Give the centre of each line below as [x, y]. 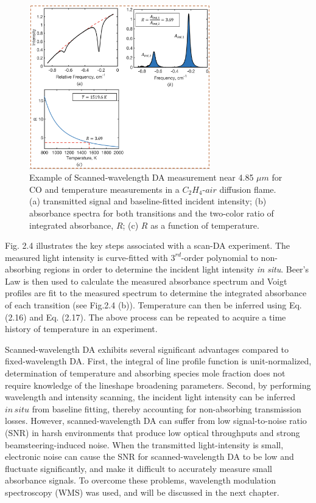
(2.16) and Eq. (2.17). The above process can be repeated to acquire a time [146, 317]
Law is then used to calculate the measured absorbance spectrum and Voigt [146, 281]
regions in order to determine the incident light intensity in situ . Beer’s [176, 269]
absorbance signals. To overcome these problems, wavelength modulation [140, 480]
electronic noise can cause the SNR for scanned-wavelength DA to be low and [149, 456]
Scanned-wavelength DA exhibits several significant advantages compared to [147, 349]
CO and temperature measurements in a [104, 189]
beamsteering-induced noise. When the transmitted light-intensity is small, [144, 444]
